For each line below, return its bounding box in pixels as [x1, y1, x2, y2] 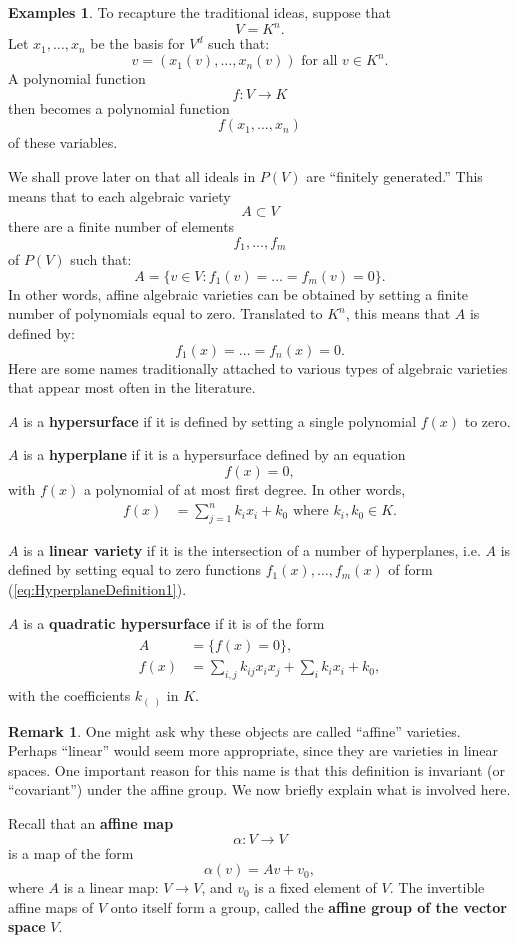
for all [301, 54, 338, 69]
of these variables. [8, 132, 118, 153]
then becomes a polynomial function [8, 97, 230, 118]
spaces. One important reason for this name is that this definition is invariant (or [8, 759, 505, 780]
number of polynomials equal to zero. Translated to [8, 303, 323, 324]
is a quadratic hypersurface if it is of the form [23, 612, 325, 633]
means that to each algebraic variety [8, 185, 231, 206]
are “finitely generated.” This [306, 165, 483, 186]
